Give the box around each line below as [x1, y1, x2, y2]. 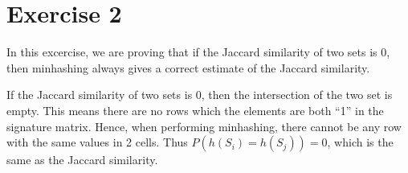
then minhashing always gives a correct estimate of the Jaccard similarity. [6, 59, 370, 76]
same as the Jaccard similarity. [6, 151, 158, 168]
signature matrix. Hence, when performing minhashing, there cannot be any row [6, 117, 402, 134]
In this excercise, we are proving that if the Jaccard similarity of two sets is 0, [6, 43, 390, 60]
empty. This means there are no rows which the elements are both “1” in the [6, 101, 384, 118]
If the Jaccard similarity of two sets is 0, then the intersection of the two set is [6, 86, 393, 103]
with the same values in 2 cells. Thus [6, 134, 188, 150]
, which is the [327, 134, 394, 150]
